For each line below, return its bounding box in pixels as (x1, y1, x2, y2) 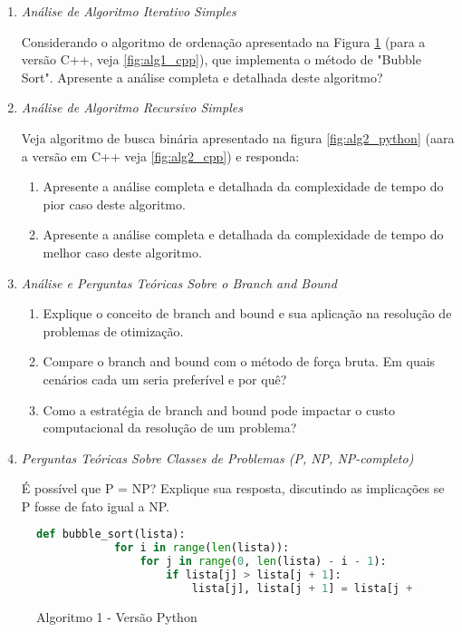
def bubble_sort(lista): (36, 528, 186, 541)
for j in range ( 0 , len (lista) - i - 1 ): (140, 555, 387, 569)
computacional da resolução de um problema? (43, 418, 297, 437)
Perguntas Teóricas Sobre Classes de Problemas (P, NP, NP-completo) (21, 448, 414, 467)
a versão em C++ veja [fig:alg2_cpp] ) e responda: (21, 146, 300, 165)
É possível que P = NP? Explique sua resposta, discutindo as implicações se (21, 479, 445, 498)
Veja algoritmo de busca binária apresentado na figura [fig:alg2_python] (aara (21, 128, 455, 147)
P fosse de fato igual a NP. (21, 496, 169, 515)
